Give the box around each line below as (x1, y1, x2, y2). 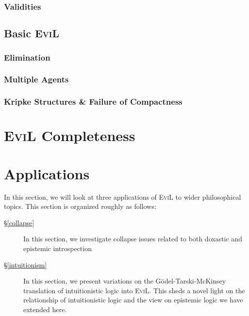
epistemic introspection (23, 243, 92, 253)
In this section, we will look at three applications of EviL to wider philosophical (4, 191, 241, 202)
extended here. (23, 304, 67, 314)
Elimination (4, 51, 50, 63)
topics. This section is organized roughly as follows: (4, 201, 156, 211)
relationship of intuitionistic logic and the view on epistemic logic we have (23, 295, 243, 305)
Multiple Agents (4, 73, 69, 85)
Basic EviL (4, 26, 59, 41)
